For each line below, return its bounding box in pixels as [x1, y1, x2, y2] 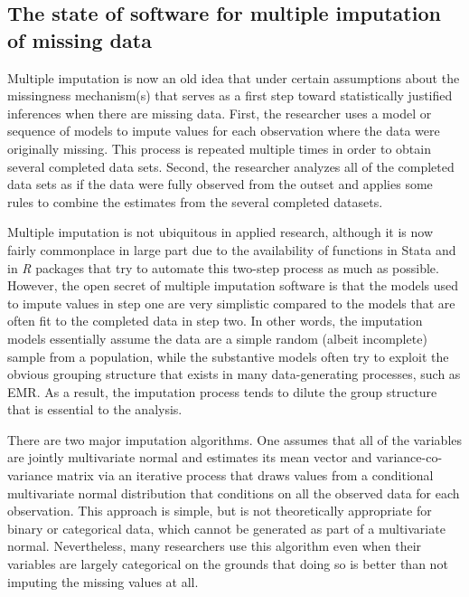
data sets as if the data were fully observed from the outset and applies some [7, 175, 433, 194]
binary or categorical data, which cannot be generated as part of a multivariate [7, 518, 446, 537]
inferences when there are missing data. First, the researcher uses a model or [7, 103, 432, 122]
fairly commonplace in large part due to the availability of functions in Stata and [7, 240, 456, 259]
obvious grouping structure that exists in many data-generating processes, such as [7, 365, 461, 384]
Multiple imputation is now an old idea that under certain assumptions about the [7, 68, 460, 87]
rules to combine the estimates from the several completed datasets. [7, 192, 383, 211]
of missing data [7, 25, 152, 53]
